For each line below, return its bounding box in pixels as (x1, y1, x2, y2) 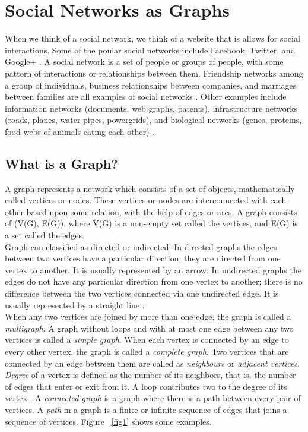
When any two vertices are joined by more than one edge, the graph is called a (5, 310, 291, 323)
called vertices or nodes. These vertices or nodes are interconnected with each (5, 194, 287, 206)
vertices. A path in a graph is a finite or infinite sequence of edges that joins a (5, 403, 287, 415)
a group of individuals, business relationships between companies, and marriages (5, 78, 297, 91)
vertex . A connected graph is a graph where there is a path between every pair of (5, 392, 301, 404)
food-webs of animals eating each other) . (5, 125, 155, 137)
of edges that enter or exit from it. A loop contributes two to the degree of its (5, 380, 287, 392)
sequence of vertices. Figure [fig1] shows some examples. (5, 415, 212, 427)
